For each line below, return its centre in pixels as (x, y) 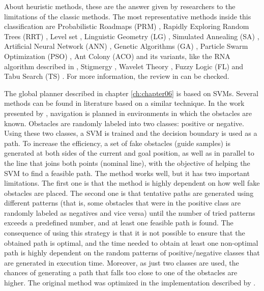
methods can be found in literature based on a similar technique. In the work (124, 103)
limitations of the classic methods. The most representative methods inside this (128, 16)
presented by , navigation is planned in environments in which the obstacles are (128, 113)
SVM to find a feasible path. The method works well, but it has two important (127, 173)
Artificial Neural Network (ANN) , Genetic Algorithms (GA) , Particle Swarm (126, 46)
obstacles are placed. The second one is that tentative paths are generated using (129, 193)
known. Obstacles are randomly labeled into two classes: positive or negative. (124, 123)
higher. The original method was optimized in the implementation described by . (130, 283)
